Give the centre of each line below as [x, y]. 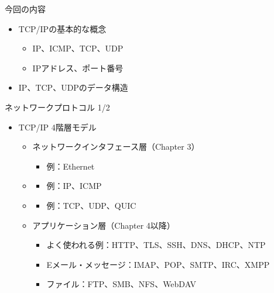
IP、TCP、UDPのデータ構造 [73, 87]
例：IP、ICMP [74, 186]
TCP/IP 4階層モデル [57, 127]
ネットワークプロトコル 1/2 [57, 107]
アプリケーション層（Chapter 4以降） [104, 225]
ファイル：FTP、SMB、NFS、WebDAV [121, 284]
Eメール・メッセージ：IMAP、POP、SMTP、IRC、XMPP [158, 264]
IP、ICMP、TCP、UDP [78, 48]
